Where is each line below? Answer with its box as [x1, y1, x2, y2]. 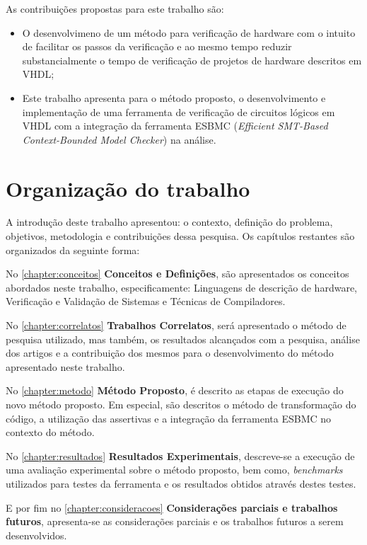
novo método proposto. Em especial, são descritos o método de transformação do [6, 397, 356, 411]
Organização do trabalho [6, 173, 250, 202]
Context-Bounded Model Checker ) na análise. [22, 132, 216, 147]
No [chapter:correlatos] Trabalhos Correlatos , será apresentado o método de [6, 318, 346, 333]
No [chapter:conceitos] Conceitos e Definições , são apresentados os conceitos [6, 266, 349, 281]
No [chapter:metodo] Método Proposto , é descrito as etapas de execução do [6, 383, 344, 398]
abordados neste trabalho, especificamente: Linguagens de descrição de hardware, [6, 280, 357, 294]
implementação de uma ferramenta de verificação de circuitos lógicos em [22, 104, 335, 119]
